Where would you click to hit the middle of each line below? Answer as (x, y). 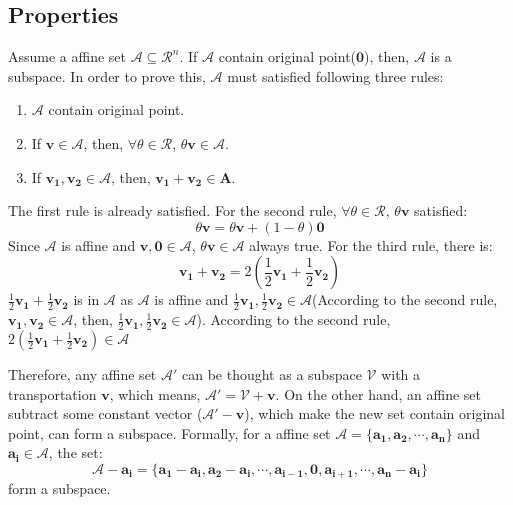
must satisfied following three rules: (335, 75)
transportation (52, 393)
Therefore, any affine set (82, 374)
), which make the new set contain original (374, 413)
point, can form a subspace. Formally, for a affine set (169, 432)
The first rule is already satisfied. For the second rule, (172, 210)
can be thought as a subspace (271, 374)
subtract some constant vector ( (105, 413)
